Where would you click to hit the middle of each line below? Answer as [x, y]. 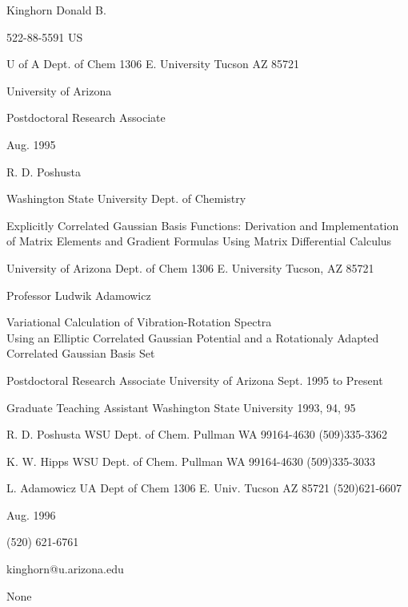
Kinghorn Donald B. [56, 10]
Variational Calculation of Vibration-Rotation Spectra [139, 322]
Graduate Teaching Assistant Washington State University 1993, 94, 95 [181, 407]
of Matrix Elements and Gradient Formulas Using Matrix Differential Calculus [199, 241]
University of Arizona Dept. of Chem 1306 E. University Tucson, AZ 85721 [190, 267]
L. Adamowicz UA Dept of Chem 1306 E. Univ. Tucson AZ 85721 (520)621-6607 [204, 488]
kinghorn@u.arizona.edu [65, 569]
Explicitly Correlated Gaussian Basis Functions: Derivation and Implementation [203, 225]
